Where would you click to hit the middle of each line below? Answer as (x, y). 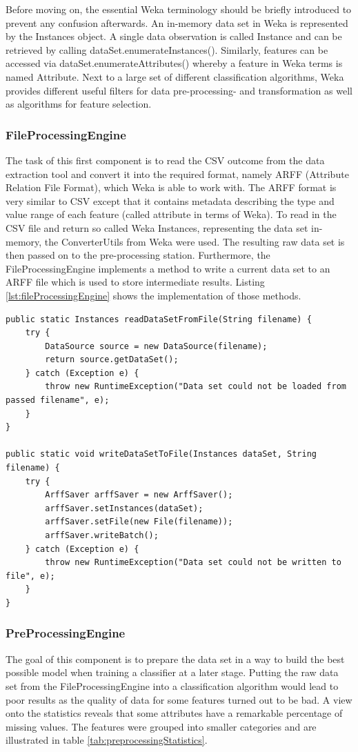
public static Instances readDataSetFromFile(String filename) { (159, 319)
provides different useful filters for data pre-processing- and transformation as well (179, 90)
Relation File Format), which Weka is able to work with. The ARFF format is (171, 187)
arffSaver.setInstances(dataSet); (124, 508)
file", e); (30, 576)
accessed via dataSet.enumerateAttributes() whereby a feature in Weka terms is (174, 63)
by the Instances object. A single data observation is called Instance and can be (174, 36)
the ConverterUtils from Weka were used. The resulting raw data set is (195, 241)
